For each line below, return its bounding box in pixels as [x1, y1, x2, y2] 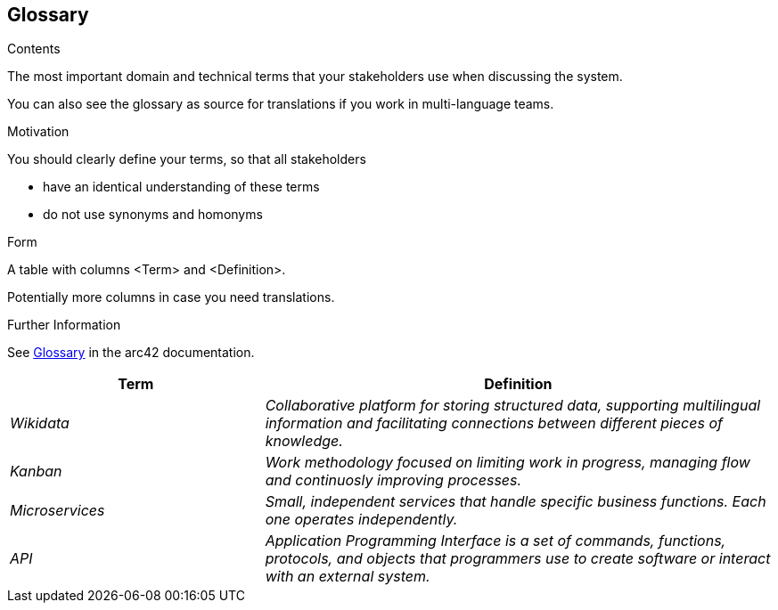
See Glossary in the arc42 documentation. [7, 345, 255, 361]
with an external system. [265, 567, 430, 586]
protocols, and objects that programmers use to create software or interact [265, 549, 771, 568]
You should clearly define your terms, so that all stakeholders [7, 151, 366, 167]
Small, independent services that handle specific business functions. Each [265, 492, 766, 511]
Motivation [7, 124, 70, 140]
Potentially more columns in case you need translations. [7, 289, 335, 305]
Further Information [7, 317, 121, 333]
